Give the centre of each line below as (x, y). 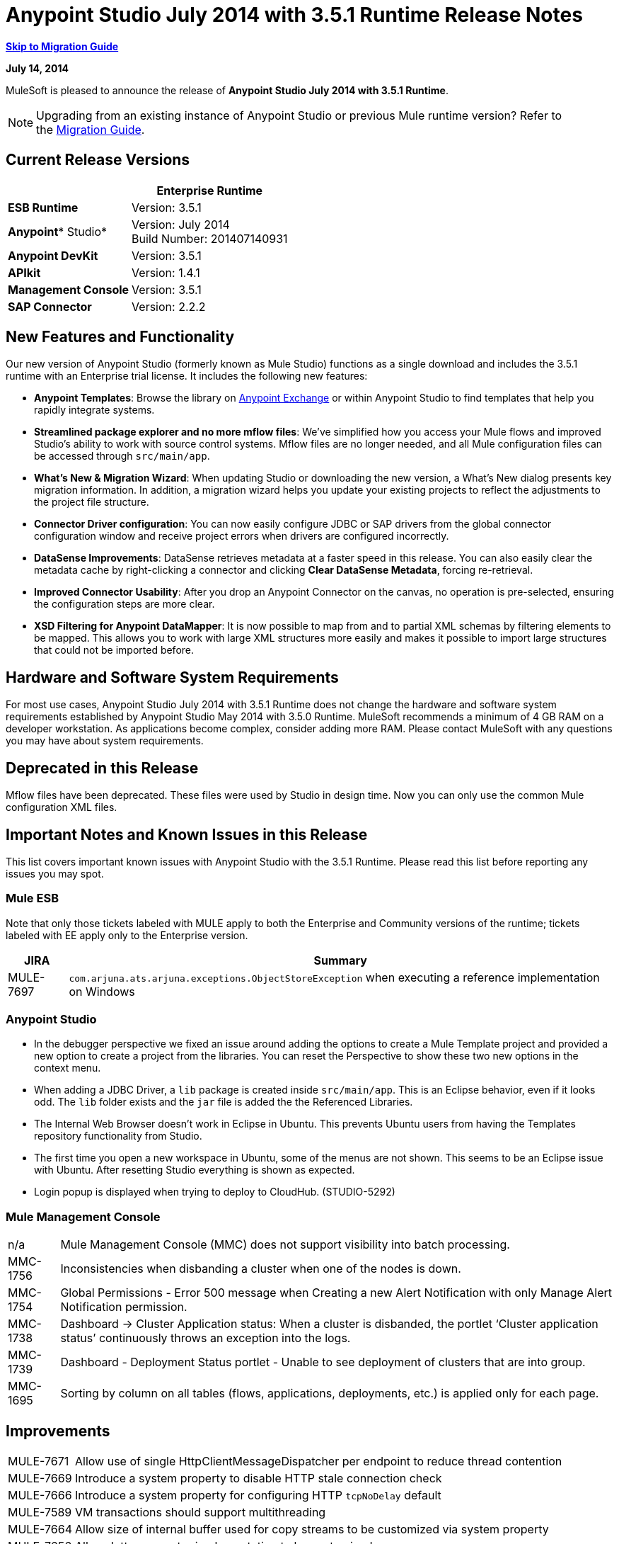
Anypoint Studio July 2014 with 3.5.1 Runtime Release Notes (294, 15)
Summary (340, 960)
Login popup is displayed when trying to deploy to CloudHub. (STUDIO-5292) (215, 1192)
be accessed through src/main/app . (122, 456)
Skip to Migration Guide (62, 46)
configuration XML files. (62, 807)
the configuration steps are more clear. (125, 604)
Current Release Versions (98, 160)
